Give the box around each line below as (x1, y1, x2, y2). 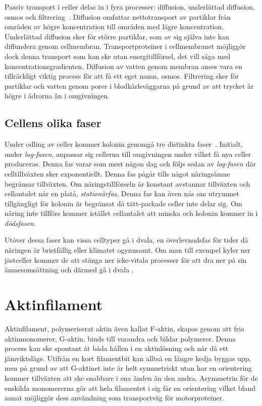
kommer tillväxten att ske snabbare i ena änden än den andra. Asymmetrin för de (5, 372, 258, 383)
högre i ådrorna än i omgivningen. (5, 90, 110, 101)
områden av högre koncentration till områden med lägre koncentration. (5, 21, 224, 32)
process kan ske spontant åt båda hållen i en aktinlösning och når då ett (5, 343, 229, 354)
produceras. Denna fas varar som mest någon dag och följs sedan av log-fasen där (5, 158, 256, 169)
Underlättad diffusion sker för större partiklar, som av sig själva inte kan (5, 31, 229, 41)
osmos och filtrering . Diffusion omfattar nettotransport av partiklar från (5, 11, 231, 22)
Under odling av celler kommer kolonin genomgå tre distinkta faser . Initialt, (5, 139, 243, 149)
